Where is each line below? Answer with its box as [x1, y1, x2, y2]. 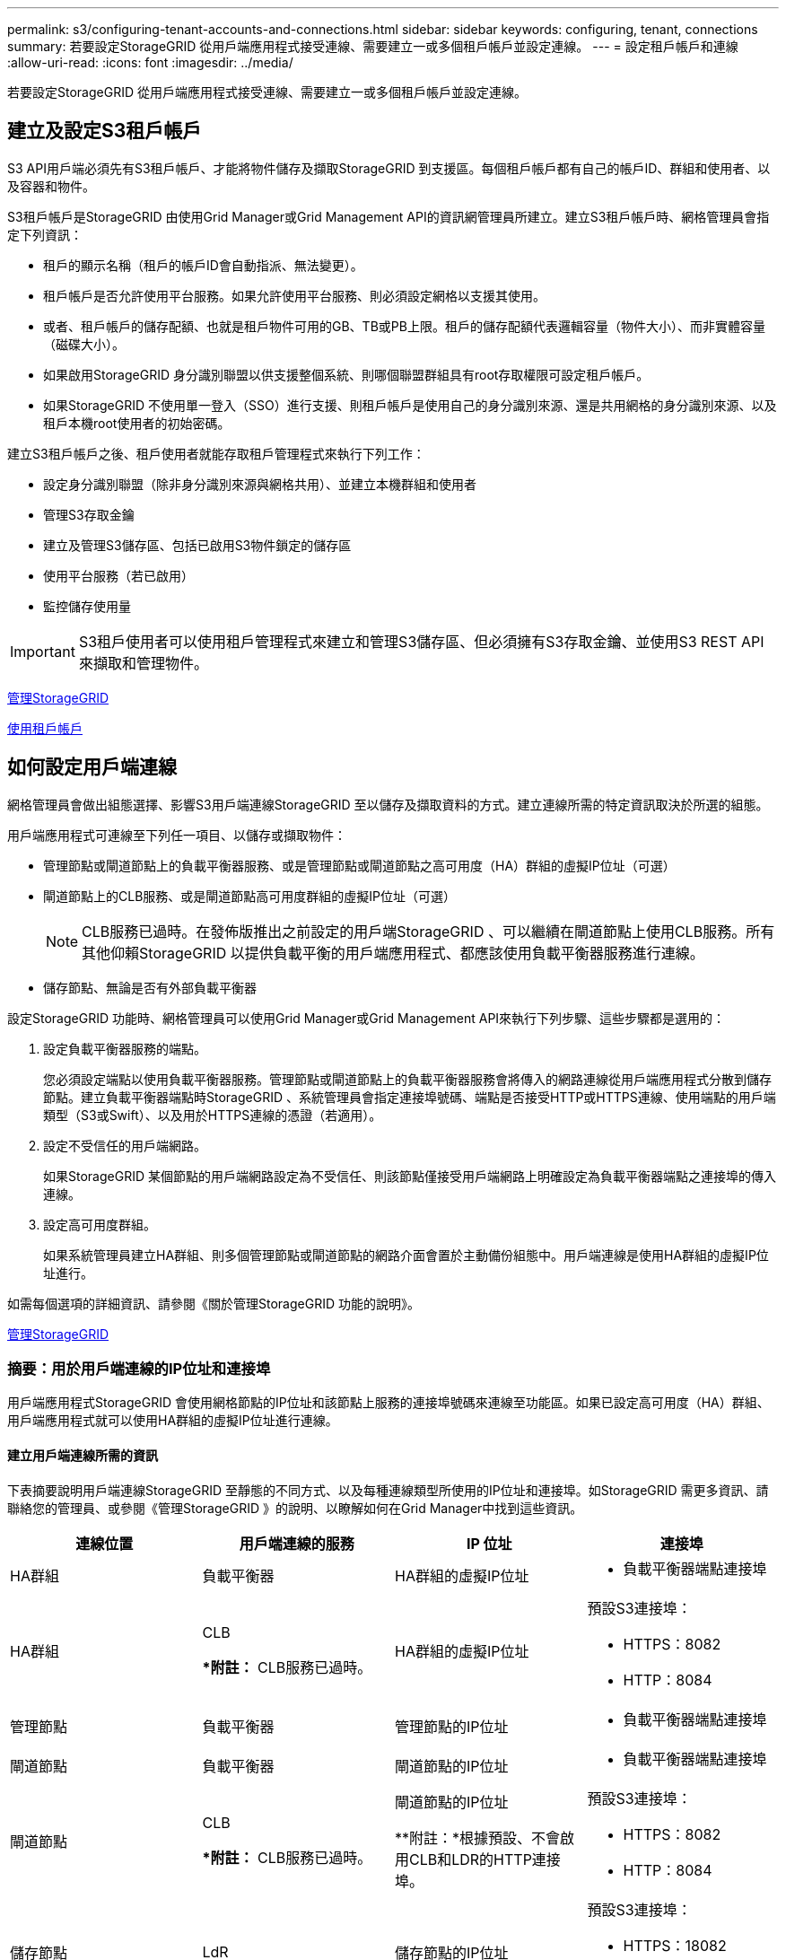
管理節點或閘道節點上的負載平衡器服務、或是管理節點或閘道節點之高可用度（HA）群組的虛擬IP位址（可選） [43, 857, 676, 873]
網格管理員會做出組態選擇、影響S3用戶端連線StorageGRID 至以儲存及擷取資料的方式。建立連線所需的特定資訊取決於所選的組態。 [7, 796, 769, 812]
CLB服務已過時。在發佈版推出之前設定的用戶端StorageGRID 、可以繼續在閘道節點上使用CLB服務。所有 [82, 922, 775, 941]
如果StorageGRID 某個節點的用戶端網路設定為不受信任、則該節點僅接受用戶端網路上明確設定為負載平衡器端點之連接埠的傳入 [43, 1168, 776, 1184]
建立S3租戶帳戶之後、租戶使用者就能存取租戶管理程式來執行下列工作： [7, 445, 425, 461]
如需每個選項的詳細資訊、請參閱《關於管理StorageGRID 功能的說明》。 [7, 1295, 420, 1311]
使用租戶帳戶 [7, 720, 83, 736]
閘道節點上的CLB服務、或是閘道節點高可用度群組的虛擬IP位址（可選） [43, 888, 457, 904]
